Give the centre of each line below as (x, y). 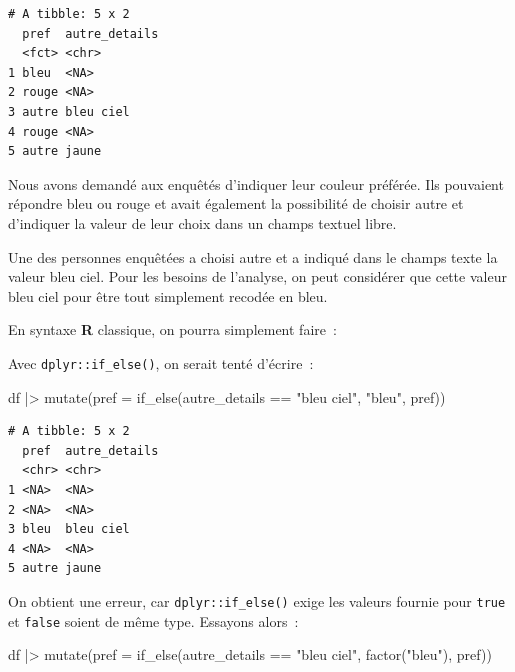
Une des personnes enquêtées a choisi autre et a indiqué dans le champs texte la (253, 256)
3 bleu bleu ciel (69, 529)
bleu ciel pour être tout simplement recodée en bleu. (168, 295)
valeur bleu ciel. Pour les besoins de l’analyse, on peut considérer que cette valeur (257, 276)
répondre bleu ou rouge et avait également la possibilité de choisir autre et (236, 203)
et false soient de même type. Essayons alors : (153, 620)
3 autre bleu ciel (69, 111)
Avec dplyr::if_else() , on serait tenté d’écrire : (161, 362)
